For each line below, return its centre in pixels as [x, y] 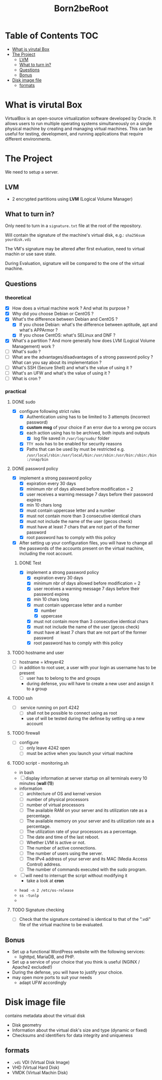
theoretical [18, 297]
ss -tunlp [29, 896]
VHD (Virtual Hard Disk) [36, 1067]
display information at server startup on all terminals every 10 [86, 778]
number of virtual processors [55, 805]
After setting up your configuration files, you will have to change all [86, 543]
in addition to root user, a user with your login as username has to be [88, 668]
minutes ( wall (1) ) [37, 784]
